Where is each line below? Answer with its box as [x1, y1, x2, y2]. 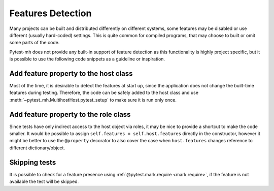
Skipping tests [9, 158, 56, 167]
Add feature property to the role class [9, 110, 131, 119]
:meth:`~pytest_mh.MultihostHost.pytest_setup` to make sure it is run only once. [9, 97, 177, 103]
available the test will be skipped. [9, 178, 79, 185]
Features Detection [9, 8, 92, 19]
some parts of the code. [9, 40, 60, 46]
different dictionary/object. [9, 145, 65, 151]
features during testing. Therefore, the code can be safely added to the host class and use [9, 89, 199, 96]
